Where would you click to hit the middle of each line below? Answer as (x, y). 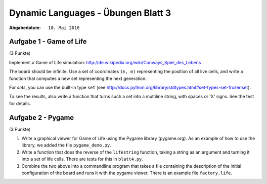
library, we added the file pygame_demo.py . (66, 145)
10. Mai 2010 (64, 28)
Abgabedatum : (25, 28)
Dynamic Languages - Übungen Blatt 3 (90, 13)
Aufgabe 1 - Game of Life (48, 42)
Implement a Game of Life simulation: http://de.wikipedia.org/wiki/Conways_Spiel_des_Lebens (105, 62)
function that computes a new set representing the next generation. (78, 78)
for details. (20, 103)
